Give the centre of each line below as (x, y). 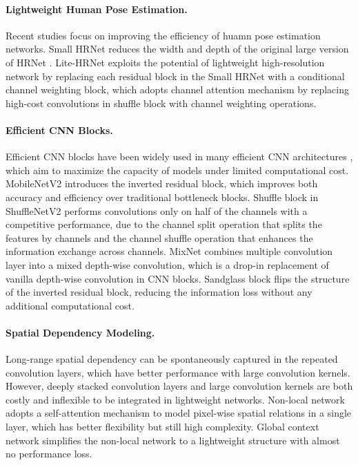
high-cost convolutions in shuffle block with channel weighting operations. (161, 103)
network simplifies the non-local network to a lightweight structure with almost (173, 440)
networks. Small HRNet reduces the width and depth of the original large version (177, 49)
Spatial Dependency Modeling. (80, 332)
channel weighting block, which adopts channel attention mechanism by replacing (177, 89)
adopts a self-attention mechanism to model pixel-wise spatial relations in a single (179, 413)
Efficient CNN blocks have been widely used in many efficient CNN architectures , (179, 156)
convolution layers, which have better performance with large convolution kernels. (178, 372)
